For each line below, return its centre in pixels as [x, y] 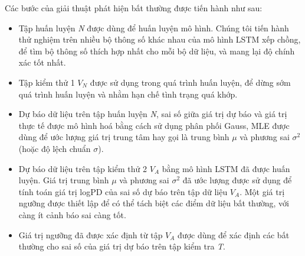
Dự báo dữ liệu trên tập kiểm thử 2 [83, 168]
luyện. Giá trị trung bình [64, 180]
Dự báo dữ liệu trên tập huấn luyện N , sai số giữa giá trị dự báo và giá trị [153, 114]
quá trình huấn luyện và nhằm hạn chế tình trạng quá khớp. [128, 94]
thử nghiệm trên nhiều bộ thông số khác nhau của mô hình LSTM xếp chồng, [160, 39]
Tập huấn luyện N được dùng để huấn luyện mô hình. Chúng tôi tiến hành [154, 27]
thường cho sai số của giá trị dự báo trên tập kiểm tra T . [122, 246]
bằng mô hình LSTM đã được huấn [226, 168]
